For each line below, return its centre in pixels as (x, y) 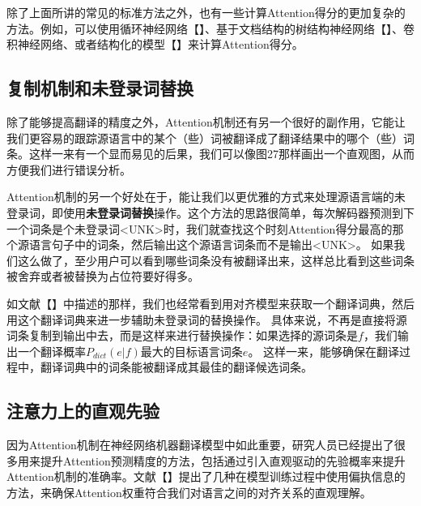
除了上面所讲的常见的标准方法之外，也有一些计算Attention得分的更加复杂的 (206, 12)
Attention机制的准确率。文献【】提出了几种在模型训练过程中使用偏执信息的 (206, 476)
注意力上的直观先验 (83, 411)
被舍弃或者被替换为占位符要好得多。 (103, 276)
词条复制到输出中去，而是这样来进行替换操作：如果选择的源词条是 (182, 335)
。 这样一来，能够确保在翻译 (324, 351)
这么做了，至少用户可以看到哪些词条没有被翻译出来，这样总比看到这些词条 (216, 260)
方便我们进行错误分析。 (69, 169)
